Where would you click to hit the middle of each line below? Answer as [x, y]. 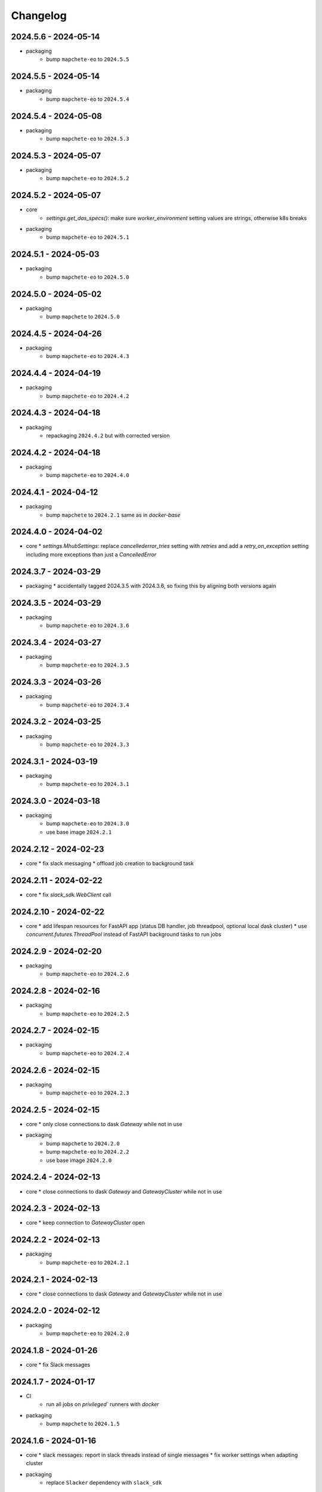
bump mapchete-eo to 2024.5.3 [88, 139]
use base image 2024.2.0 [79, 1160]
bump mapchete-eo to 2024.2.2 [88, 1152]
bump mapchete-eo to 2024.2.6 [88, 974]
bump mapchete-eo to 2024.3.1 [88, 784]
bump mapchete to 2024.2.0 [83, 1143]
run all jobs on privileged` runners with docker [103, 1404]
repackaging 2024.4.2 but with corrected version [108, 435]
